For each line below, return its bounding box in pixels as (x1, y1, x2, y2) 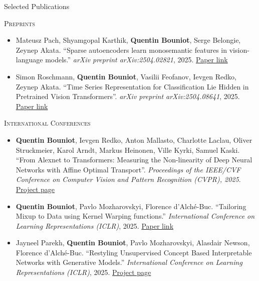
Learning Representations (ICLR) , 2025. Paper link (16, 220, 174, 231)
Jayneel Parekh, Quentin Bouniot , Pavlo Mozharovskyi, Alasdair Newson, (16, 237, 250, 248)
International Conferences (4, 118, 91, 128)
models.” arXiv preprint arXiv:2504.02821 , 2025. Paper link (45, 54, 228, 65)
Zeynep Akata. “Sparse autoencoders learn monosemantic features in (16, 44, 227, 55)
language (16, 54, 43, 65)
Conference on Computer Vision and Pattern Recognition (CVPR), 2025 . (16, 174, 241, 184)
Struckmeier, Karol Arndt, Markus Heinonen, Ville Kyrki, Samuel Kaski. (16, 144, 240, 155)
